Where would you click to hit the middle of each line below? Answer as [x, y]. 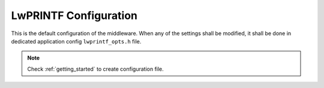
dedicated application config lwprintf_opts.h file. [76, 41]
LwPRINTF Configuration [74, 15]
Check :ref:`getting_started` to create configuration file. [96, 69]
